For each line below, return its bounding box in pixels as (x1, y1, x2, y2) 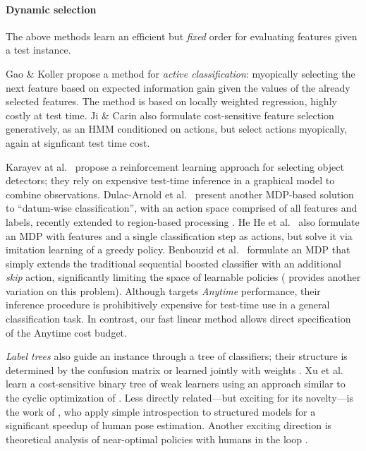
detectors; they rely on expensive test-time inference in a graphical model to (6, 173, 335, 188)
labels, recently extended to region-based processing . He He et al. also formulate (6, 214, 360, 229)
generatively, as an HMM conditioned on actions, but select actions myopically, (6, 121, 348, 136)
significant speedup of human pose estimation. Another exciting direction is (6, 418, 332, 433)
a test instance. (6, 42, 71, 57)
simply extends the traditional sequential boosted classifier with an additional (6, 255, 341, 270)
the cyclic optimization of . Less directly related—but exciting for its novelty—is (6, 390, 353, 405)
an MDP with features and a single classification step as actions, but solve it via (6, 228, 353, 243)
